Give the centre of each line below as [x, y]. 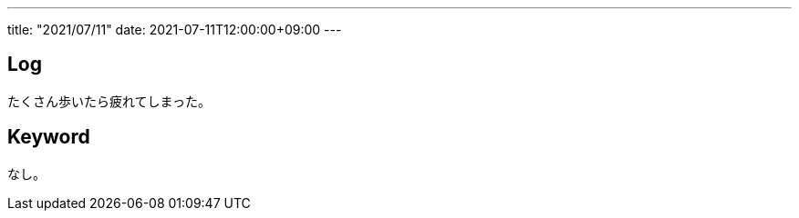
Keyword [49, 137]
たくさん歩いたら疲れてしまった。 [109, 101]
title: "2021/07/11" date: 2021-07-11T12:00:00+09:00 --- [175, 30]
